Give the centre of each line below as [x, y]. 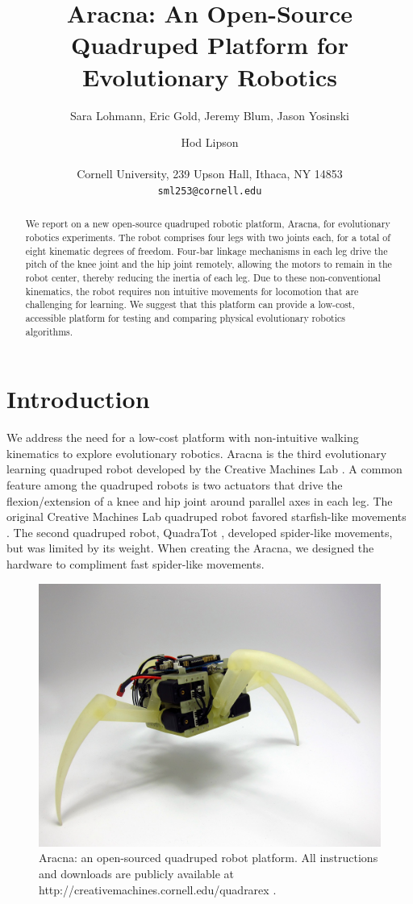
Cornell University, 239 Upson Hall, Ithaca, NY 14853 [210, 174]
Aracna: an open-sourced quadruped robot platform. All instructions [209, 858]
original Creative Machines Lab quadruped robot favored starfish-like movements [206, 517]
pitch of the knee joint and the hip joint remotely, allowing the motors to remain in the [209, 264]
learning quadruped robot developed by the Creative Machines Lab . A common [204, 469]
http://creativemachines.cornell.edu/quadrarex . [158, 889]
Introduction [78, 399]
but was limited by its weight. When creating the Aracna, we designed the [190, 548]
